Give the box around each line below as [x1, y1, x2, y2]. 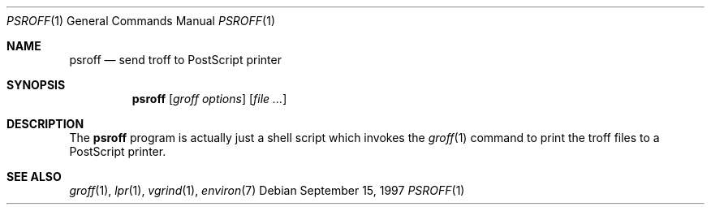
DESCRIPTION [6, 117, 84, 131]
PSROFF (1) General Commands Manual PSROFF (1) [6, 14, 276, 28]
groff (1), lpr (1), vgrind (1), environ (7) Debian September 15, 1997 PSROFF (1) [69, 183, 465, 197]
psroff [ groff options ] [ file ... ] [131, 92, 287, 105]
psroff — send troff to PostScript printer [69, 53, 282, 67]
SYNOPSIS [6, 78, 66, 92]
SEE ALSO [6, 170, 62, 183]
